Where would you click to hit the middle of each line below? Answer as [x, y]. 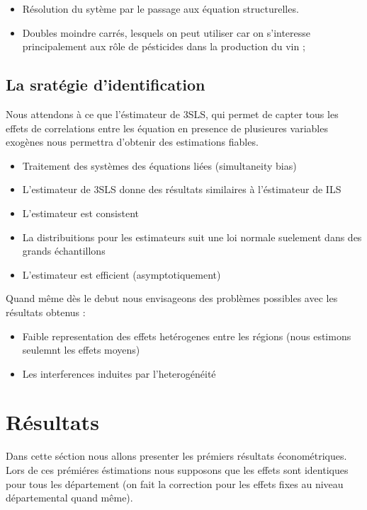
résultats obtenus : [46, 312]
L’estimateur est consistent [81, 213]
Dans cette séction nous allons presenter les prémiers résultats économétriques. [176, 456]
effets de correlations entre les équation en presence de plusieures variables [167, 128]
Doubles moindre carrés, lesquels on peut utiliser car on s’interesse [166, 32]
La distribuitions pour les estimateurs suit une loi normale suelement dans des [192, 237]
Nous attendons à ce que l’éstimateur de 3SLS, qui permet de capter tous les [172, 114]
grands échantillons [64, 251]
